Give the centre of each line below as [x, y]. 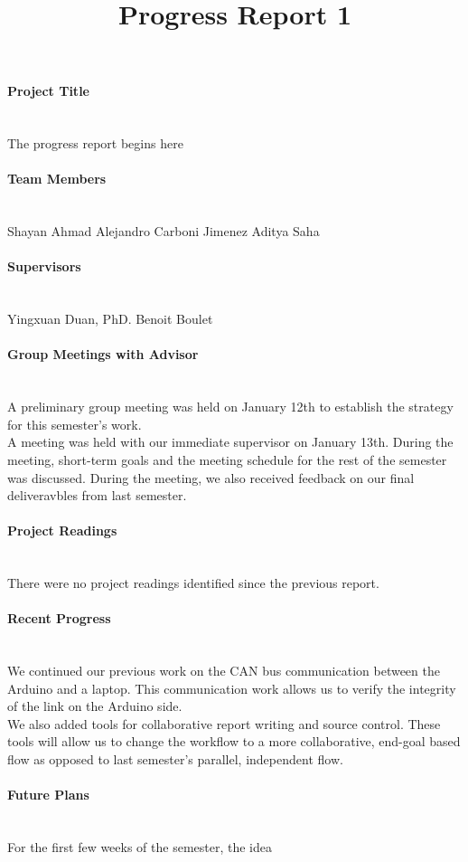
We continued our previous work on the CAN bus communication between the [224, 671]
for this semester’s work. [75, 424]
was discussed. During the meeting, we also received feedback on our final [211, 477]
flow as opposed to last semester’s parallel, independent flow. [175, 759]
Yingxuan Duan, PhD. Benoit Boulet [110, 319]
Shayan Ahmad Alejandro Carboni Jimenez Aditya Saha [164, 231]
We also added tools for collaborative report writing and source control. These [224, 723]
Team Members [57, 179]
